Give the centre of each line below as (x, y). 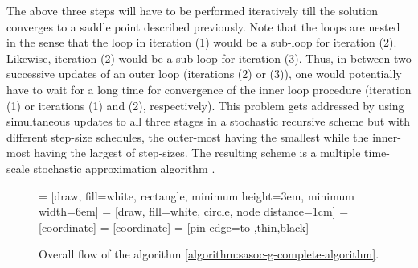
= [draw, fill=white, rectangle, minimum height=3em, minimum (197, 195)
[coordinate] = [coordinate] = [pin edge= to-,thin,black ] (174, 227)
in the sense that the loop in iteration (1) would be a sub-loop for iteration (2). (202, 42)
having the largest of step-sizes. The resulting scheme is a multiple (197, 153)
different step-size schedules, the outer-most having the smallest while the (188, 136)
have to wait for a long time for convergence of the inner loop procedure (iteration (209, 89)
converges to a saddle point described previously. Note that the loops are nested (203, 26)
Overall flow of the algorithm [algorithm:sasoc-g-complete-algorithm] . (209, 254)
